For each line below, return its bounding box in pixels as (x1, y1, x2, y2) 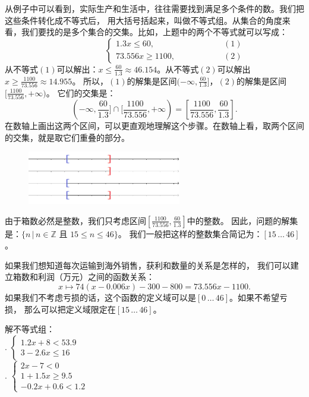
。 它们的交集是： (46, 86, 116, 99)
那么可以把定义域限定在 (24, 303, 116, 315)
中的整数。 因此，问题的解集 (187, 214, 298, 226)
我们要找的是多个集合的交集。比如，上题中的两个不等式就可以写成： (21, 26, 288, 38)
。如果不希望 (229, 291, 280, 304)
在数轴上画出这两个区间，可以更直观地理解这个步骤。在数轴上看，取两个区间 (5, 119, 304, 132)
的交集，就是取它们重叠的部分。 (5, 131, 130, 143)
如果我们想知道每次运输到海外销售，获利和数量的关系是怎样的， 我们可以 (5, 259, 291, 271)
